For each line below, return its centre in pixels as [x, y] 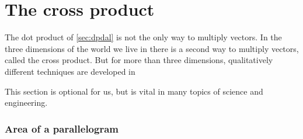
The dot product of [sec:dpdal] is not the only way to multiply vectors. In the [143, 37]
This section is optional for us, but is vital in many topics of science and [134, 91]
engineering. [26, 102]
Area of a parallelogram [62, 128]
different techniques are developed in [70, 71]
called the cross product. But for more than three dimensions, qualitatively [139, 60]
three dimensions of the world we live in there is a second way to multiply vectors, [152, 48]
